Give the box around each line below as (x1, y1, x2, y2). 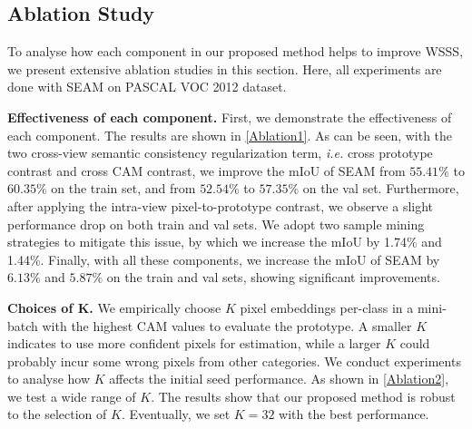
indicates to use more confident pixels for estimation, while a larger (7, 334, 381, 353)
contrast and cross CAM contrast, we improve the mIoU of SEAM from (7, 161, 406, 180)
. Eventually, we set (121, 405, 231, 424)
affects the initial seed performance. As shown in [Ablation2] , (109, 369, 449, 388)
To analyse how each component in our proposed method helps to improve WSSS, (7, 42, 464, 61)
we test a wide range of (7, 386, 136, 405)
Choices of (7, 297, 74, 317)
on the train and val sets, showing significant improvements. (106, 268, 440, 287)
